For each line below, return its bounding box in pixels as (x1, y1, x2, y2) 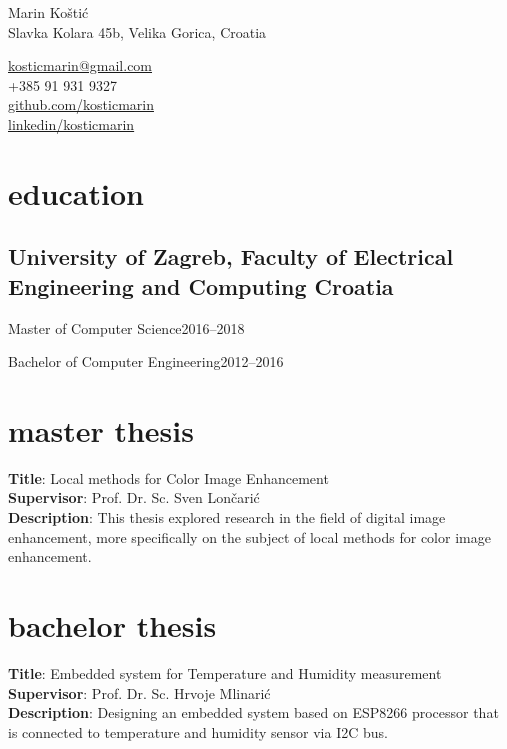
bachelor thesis (8, 605, 217, 645)
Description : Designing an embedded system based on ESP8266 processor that (8, 702, 499, 723)
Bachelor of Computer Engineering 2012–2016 (8, 351, 284, 372)
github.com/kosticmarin (8, 94, 154, 115)
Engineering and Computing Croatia (8, 270, 394, 301)
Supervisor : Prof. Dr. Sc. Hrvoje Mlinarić (8, 682, 271, 703)
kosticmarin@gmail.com (8, 55, 153, 76)
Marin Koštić (8, 2, 89, 22)
